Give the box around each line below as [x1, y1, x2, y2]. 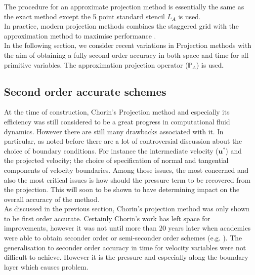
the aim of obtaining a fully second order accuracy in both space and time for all [4, 49, 249, 60]
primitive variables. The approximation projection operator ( [4, 59, 188, 70]
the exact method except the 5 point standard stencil [4, 11, 165, 21]
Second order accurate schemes [4, 83, 167, 99]
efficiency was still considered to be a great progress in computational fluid [4, 116, 230, 126]
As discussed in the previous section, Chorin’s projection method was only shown [4, 203, 250, 214]
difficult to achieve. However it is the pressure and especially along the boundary [4, 252, 249, 262]
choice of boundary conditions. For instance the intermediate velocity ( [4, 145, 218, 156]
